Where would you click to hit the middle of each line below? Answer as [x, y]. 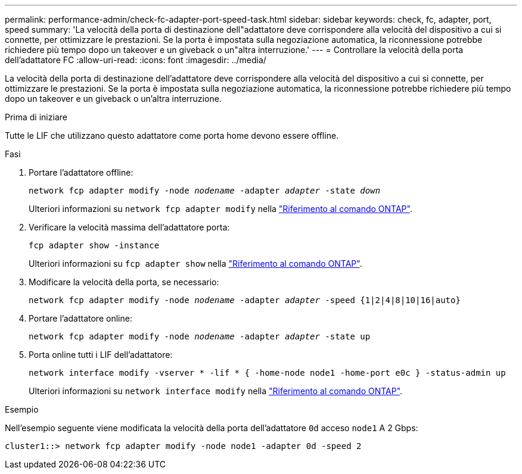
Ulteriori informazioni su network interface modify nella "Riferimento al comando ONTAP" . [216, 391]
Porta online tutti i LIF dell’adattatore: [101, 355]
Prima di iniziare [36, 117]
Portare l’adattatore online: [80, 318]
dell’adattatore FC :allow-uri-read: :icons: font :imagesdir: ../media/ [136, 60]
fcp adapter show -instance [94, 245]
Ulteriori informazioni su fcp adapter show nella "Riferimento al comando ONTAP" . [195, 263]
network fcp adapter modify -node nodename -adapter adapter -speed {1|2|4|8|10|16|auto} [245, 300]
